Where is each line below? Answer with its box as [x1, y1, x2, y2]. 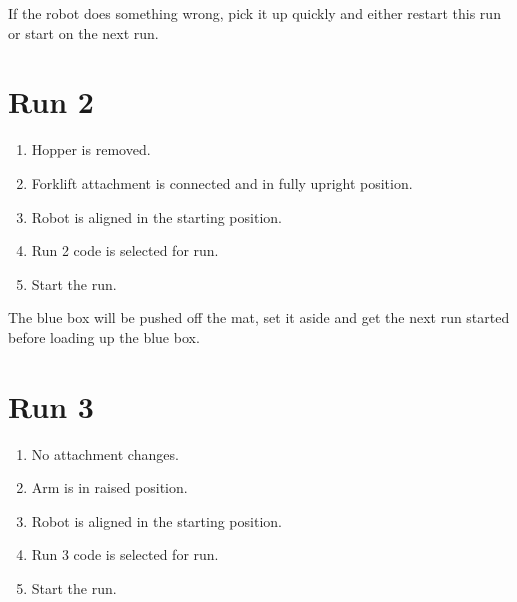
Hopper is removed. [31, 139, 151, 160]
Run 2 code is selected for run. [31, 240, 219, 261]
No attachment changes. [31, 443, 179, 464]
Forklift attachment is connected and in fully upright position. [31, 172, 413, 193]
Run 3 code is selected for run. [31, 544, 219, 565]
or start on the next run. [8, 22, 159, 43]
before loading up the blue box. [8, 326, 200, 347]
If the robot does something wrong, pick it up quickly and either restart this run [8, 3, 501, 23]
